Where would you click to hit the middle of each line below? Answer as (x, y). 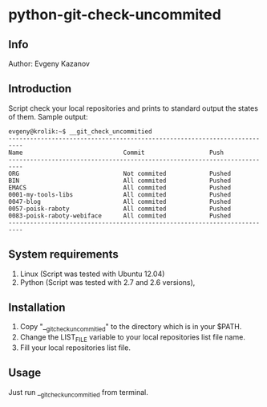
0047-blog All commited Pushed (119, 201)
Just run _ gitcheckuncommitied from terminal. (78, 393)
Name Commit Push (116, 153)
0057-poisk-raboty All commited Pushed (119, 209)
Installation (37, 308)
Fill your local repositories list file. (75, 348)
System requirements (63, 254)
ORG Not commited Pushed (119, 173)
